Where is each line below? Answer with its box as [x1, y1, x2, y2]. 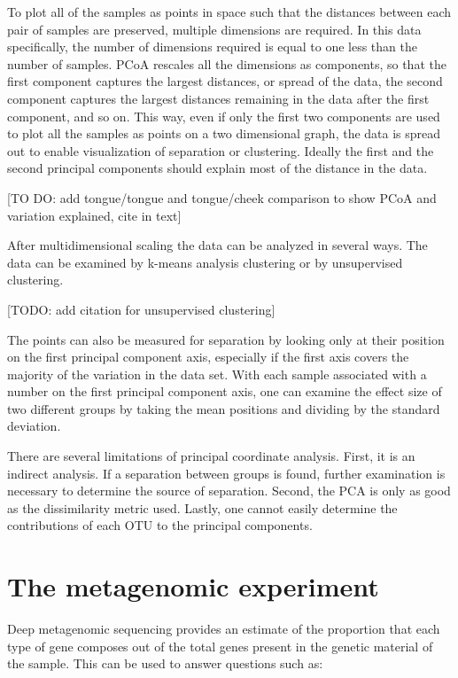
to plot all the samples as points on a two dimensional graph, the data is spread [7, 124, 441, 143]
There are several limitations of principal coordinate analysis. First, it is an [7, 447, 415, 465]
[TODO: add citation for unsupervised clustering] [7, 300, 276, 318]
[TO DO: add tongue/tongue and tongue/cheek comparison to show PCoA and [7, 188, 437, 207]
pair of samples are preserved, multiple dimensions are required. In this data [7, 19, 422, 38]
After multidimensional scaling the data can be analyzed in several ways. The [7, 236, 428, 254]
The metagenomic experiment [7, 568, 379, 604]
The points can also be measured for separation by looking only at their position [7, 330, 445, 348]
